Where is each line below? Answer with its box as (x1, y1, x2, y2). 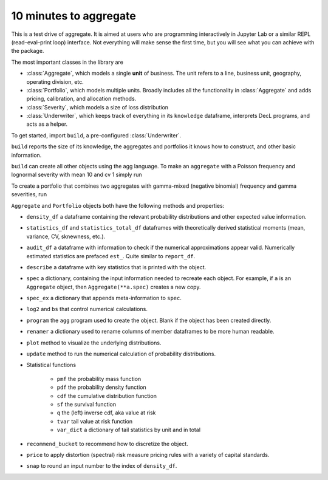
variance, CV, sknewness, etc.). (26, 233, 106, 240)
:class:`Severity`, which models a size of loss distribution (26, 103, 169, 111)
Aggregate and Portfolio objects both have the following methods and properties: (11, 202, 225, 209)
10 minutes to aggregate (11, 9, 136, 22)
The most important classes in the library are (11, 58, 124, 66)
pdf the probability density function (56, 383, 146, 391)
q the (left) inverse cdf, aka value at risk (56, 409, 156, 416)
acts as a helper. (26, 120, 68, 128)
